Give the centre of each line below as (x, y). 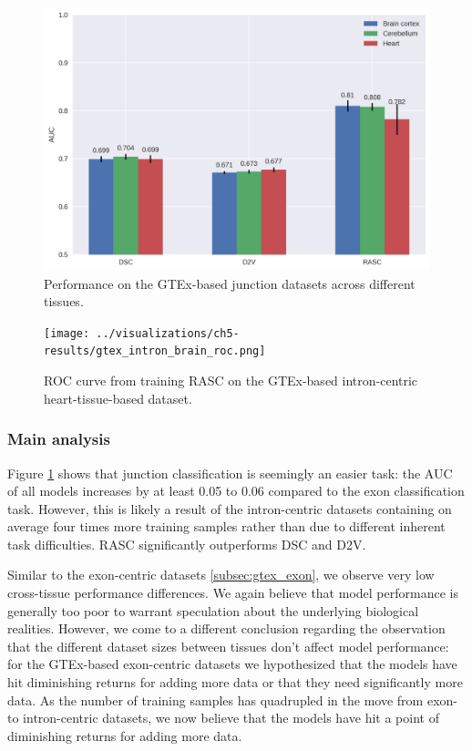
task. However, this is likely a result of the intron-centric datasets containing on (230, 508)
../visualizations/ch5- (168, 333)
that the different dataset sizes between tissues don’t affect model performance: (228, 646)
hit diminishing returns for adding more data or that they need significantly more (235, 682)
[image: (67, 333)
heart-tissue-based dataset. (118, 398)
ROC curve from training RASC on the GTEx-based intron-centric (231, 381)
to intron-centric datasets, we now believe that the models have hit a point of (223, 718)
